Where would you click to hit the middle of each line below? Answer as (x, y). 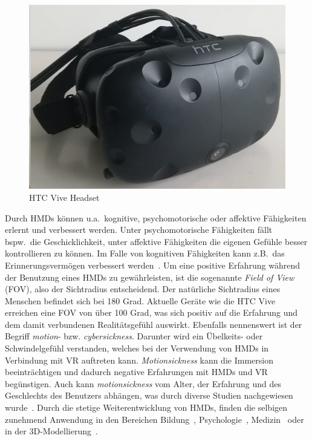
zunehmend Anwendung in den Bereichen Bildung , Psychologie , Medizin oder (154, 419)
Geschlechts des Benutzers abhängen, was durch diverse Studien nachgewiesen (149, 395)
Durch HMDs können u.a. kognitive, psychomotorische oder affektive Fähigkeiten (156, 217)
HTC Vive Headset (64, 197)
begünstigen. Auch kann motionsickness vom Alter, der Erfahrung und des (143, 383)
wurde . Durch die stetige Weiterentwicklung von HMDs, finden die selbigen (146, 407)
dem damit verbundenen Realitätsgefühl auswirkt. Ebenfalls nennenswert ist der (154, 324)
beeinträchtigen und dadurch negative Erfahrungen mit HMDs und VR (136, 372)
